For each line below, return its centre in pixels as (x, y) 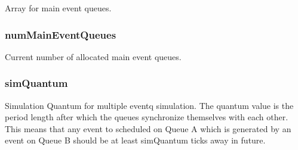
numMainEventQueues (61, 34)
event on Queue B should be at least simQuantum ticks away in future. (135, 140)
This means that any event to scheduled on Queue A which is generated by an (148, 128)
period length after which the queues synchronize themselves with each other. (147, 117)
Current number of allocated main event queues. (93, 56)
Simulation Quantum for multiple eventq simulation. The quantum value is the (149, 105)
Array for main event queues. (58, 8)
